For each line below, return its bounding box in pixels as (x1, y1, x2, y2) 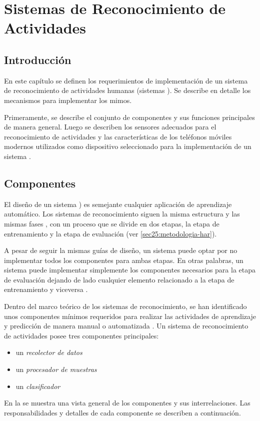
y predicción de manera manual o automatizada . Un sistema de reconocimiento (4, 320, 248, 331)
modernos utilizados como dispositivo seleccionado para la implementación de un (4, 141, 251, 151)
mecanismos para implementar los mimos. (4, 94, 132, 105)
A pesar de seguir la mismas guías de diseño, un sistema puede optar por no (4, 245, 237, 255)
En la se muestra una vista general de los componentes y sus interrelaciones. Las (4, 397, 250, 408)
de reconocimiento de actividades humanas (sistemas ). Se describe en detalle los (4, 85, 251, 95)
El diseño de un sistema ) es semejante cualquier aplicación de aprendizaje (4, 198, 232, 209)
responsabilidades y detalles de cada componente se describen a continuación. (4, 407, 241, 417)
